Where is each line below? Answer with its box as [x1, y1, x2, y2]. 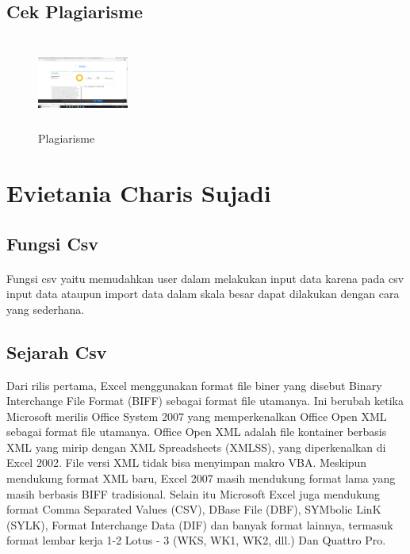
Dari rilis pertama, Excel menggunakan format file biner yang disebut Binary [6, 376, 382, 393]
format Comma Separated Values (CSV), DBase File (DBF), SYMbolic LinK [6, 501, 381, 518]
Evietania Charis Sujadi [6, 176, 271, 208]
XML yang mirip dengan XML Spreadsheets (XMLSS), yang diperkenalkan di [6, 438, 386, 455]
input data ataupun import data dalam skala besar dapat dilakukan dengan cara [6, 285, 400, 302]
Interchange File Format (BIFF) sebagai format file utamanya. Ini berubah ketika [6, 392, 404, 409]
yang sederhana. [6, 300, 85, 317]
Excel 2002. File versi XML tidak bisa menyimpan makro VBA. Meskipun [6, 454, 367, 471]
